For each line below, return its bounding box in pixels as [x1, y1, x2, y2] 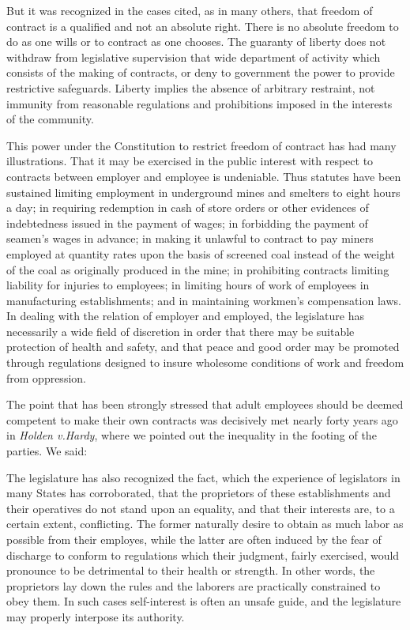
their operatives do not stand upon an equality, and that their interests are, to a [6, 500, 395, 516]
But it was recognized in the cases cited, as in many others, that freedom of [6, 2, 373, 18]
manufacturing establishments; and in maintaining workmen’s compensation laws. [6, 292, 401, 308]
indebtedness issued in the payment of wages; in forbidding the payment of [6, 214, 368, 231]
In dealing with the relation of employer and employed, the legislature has [6, 307, 364, 324]
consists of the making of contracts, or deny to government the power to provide [6, 64, 395, 81]
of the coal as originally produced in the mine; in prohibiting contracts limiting [6, 261, 389, 277]
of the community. [6, 111, 94, 127]
